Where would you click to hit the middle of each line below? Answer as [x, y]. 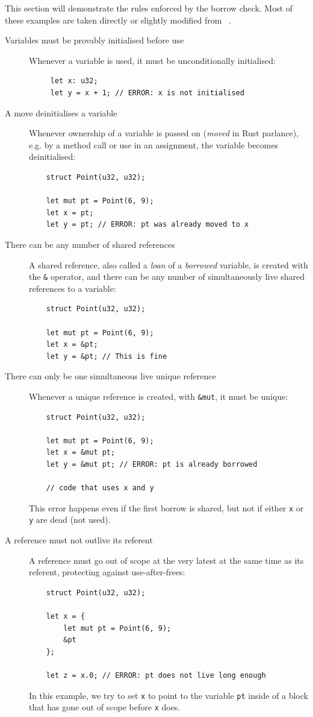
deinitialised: [52, 156]
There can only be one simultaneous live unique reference [110, 376]
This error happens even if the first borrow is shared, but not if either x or [166, 507]
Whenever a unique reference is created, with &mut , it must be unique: [159, 396]
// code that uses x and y [100, 488]
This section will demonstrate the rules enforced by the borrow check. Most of [149, 8]
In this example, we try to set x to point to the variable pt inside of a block [169, 695]
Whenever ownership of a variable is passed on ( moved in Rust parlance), [164, 133]
